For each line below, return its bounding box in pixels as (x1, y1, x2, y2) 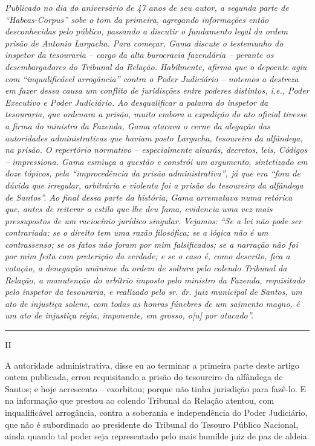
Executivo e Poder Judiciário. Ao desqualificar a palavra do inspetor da (5, 95, 268, 108)
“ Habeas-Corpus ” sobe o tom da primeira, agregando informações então (5, 13, 269, 25)
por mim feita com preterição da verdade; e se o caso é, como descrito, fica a (5, 250, 290, 262)
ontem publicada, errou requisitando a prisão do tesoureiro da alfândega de (5, 370, 283, 383)
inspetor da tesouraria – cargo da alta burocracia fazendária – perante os (5, 48, 274, 61)
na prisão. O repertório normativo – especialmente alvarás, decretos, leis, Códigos (5, 143, 308, 156)
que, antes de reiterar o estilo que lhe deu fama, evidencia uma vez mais (5, 202, 273, 215)
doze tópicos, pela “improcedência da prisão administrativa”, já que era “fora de (5, 167, 300, 179)
